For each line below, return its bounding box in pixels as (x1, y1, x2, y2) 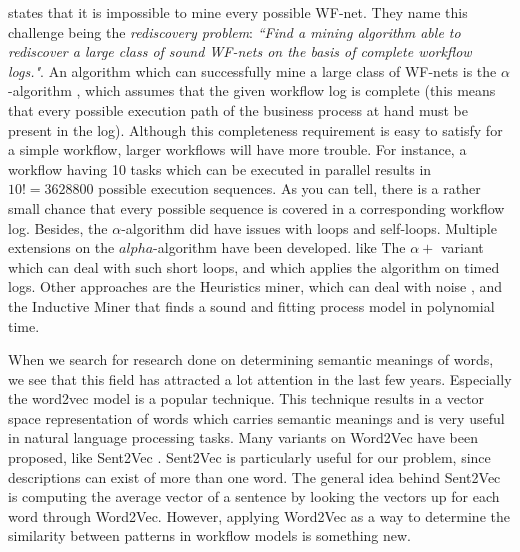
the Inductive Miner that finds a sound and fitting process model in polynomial (8, 295, 495, 316)
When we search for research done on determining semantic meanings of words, (8, 349, 494, 370)
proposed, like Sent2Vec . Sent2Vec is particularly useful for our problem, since (8, 447, 491, 468)
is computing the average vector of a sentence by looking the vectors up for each (8, 486, 500, 507)
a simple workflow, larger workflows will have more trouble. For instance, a (8, 139, 467, 160)
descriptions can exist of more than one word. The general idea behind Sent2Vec (8, 466, 501, 487)
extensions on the (8, 237, 115, 258)
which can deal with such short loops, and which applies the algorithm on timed (8, 256, 500, 277)
